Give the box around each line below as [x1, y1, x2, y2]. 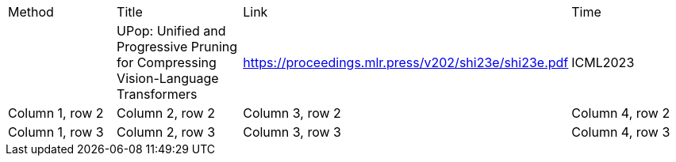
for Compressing [117, 55, 217, 70]
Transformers [117, 86, 198, 102]
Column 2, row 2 [117, 105, 215, 121]
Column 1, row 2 [8, 105, 104, 121]
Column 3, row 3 [243, 124, 341, 140]
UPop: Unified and [117, 23, 226, 39]
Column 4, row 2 [571, 105, 670, 121]
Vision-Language [117, 70, 219, 86]
